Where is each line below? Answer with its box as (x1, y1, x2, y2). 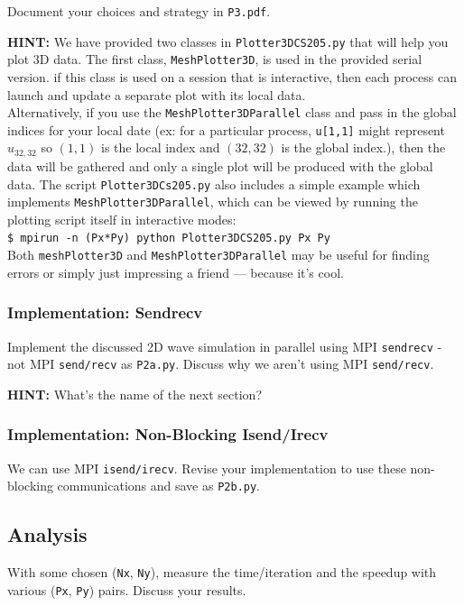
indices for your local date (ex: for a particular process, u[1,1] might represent (7, 120, 445, 139)
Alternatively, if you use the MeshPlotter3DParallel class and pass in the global (7, 103, 457, 122)
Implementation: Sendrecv (7, 301, 203, 324)
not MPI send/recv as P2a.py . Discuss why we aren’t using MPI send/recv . (7, 354, 434, 373)
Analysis (7, 520, 88, 548)
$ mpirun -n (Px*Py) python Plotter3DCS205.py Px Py (7, 232, 330, 245)
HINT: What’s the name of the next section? (7, 384, 263, 403)
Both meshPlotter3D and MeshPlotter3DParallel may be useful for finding (7, 245, 430, 264)
